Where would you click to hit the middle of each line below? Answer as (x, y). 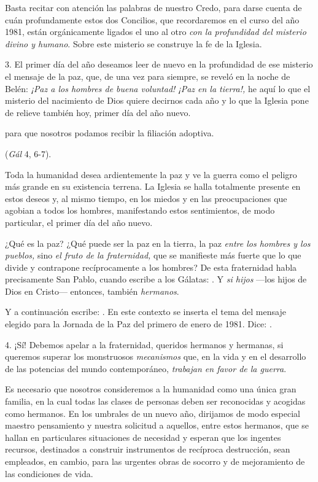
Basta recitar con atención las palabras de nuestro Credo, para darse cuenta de (153, 7)
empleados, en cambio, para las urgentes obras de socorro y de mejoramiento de (155, 461)
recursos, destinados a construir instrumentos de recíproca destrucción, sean (148, 449)
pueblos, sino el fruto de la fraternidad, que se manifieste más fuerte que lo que (153, 255)
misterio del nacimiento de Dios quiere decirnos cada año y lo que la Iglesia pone (157, 100)
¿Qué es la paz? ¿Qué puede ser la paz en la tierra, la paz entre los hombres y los (158, 243)
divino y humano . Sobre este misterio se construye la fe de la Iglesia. (134, 43)
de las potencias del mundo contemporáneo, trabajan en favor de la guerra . (146, 368)
